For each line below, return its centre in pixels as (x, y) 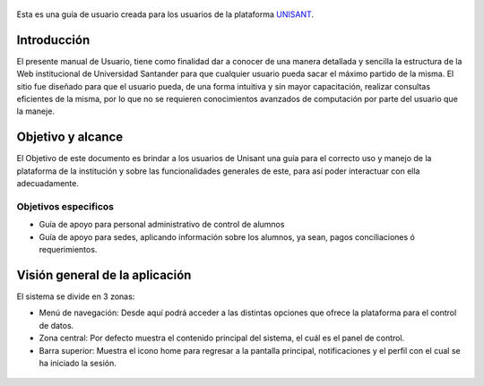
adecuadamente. (48, 184)
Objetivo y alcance (70, 137)
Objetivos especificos (65, 206)
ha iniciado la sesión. (78, 363)
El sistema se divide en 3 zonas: (76, 296)
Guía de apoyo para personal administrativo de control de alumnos (162, 225)
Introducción (53, 40)
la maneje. (36, 111)
